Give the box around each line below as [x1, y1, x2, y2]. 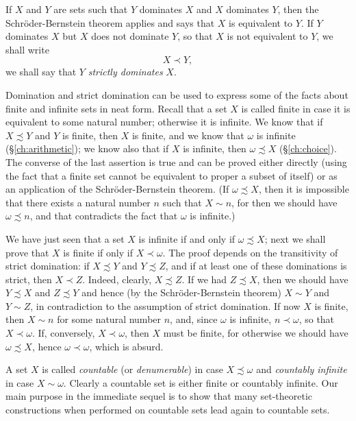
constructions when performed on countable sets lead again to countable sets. [5, 402, 330, 417]
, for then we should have [231, 195, 338, 209]
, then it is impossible [258, 182, 349, 196]
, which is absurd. [89, 339, 164, 353]
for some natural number [57, 312, 162, 326]
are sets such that [53, 2, 128, 16]
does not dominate [91, 29, 169, 43]
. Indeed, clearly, [82, 272, 152, 286]
